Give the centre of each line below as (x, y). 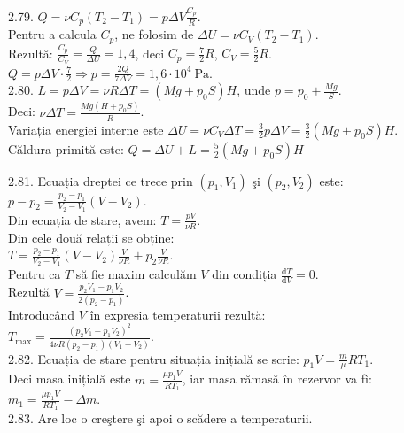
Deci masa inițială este (70, 379)
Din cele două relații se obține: (91, 237)
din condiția (245, 274)
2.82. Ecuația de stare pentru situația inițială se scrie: (154, 358)
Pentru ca (35, 274)
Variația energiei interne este (86, 129)
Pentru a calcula (52, 34)
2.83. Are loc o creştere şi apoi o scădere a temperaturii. (160, 418)
